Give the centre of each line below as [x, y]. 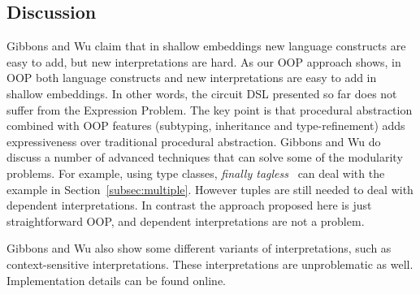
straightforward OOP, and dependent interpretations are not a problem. [186, 220]
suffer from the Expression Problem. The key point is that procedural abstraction [210, 109]
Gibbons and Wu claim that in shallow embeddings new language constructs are [206, 46]
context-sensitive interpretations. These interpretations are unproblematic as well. [210, 264]
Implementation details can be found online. [116, 280]
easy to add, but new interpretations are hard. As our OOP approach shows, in [204, 61]
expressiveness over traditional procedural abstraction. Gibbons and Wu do [194, 141]
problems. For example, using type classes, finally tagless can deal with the [196, 173]
